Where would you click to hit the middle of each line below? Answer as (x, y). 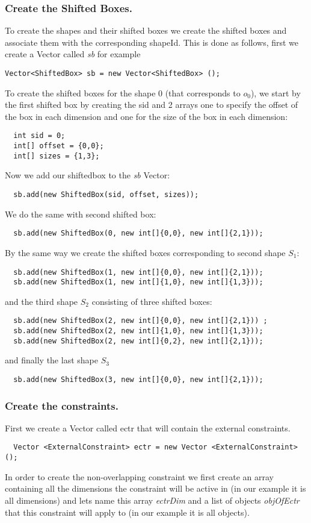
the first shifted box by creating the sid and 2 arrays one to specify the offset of (152, 105)
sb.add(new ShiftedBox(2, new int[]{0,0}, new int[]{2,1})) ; (140, 321)
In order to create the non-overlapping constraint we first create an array (139, 476)
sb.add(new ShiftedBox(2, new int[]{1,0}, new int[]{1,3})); (138, 331)
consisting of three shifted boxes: (152, 301)
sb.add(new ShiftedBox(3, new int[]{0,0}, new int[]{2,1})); (138, 379)
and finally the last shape (51, 360)
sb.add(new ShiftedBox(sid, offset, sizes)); (106, 195)
